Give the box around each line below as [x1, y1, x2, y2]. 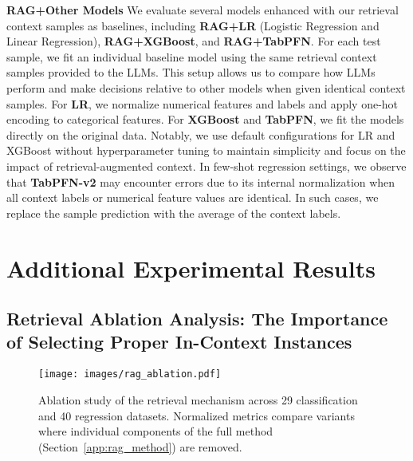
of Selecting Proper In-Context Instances [6, 329, 352, 354]
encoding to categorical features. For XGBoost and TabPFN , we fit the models [6, 111, 404, 128]
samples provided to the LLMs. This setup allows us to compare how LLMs [6, 64, 376, 81]
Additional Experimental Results [6, 251, 376, 284]
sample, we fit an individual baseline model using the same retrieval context [6, 48, 377, 65]
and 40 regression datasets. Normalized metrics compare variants [38, 407, 355, 424]
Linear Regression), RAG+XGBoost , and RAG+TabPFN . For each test [6, 33, 381, 49]
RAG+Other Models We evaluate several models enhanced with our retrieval [6, 2, 399, 18]
